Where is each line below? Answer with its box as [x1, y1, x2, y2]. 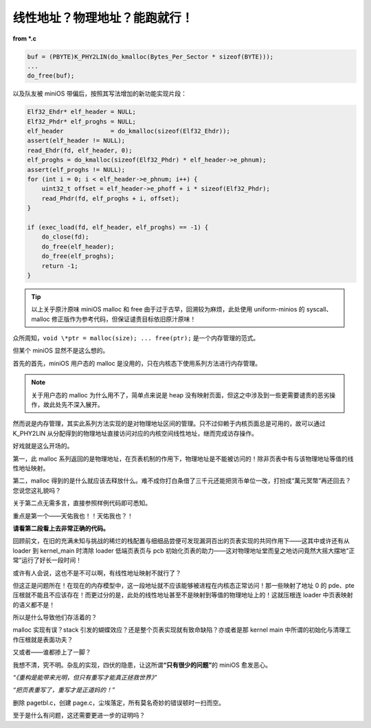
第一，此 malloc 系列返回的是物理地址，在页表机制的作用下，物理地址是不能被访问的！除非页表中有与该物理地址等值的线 [12, 454, 354, 463]
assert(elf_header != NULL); [27, 137, 126, 144]
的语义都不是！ [12, 600, 55, 608]
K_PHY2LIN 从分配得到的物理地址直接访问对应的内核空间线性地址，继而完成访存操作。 [12, 429, 258, 437]
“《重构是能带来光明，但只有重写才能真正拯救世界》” [12, 674, 157, 682]
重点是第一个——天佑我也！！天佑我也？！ [12, 511, 133, 520]
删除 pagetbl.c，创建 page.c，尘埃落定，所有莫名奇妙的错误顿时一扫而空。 [12, 698, 225, 707]
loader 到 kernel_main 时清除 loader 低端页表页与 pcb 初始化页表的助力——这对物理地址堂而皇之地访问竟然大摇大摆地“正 [12, 547, 355, 555]
